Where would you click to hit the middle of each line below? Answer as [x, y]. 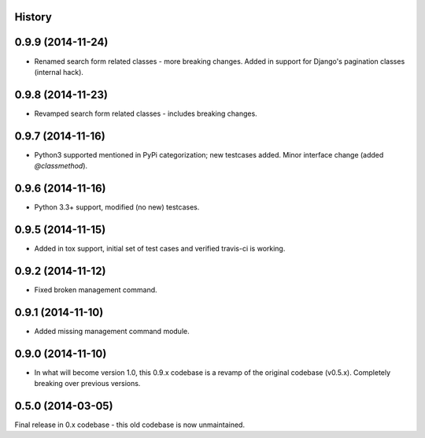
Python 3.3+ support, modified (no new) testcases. [117, 207]
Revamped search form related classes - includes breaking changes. [146, 113]
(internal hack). [59, 72]
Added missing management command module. [112, 331]
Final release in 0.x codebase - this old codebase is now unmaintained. [130, 425]
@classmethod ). [61, 166]
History [33, 17]
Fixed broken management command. [96, 290]
